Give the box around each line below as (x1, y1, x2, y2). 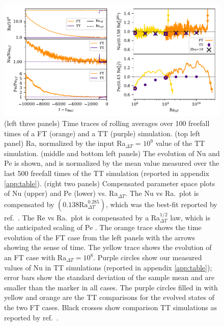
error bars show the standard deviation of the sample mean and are (4, 272, 215, 283)
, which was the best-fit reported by (105, 198, 217, 209)
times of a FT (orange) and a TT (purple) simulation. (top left (4, 128, 201, 138)
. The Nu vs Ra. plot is (125, 188, 199, 198)
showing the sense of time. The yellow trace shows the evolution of (4, 242, 212, 253)
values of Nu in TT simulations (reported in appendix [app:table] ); (4, 262, 212, 272)
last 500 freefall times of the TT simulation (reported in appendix (4, 168, 209, 179)
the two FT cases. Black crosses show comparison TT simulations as (4, 302, 217, 312)
